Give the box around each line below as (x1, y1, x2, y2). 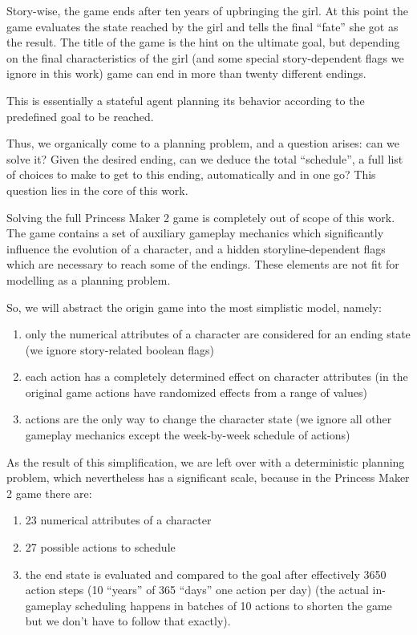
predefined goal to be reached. (6, 107, 154, 124)
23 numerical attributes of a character (25, 512, 212, 528)
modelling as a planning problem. (6, 271, 171, 288)
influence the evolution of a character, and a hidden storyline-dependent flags (6, 240, 386, 257)
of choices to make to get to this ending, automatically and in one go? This (6, 166, 376, 183)
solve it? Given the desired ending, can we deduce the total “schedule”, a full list (6, 150, 403, 167)
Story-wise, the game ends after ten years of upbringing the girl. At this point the (6, 2, 409, 18)
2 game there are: (6, 484, 92, 501)
